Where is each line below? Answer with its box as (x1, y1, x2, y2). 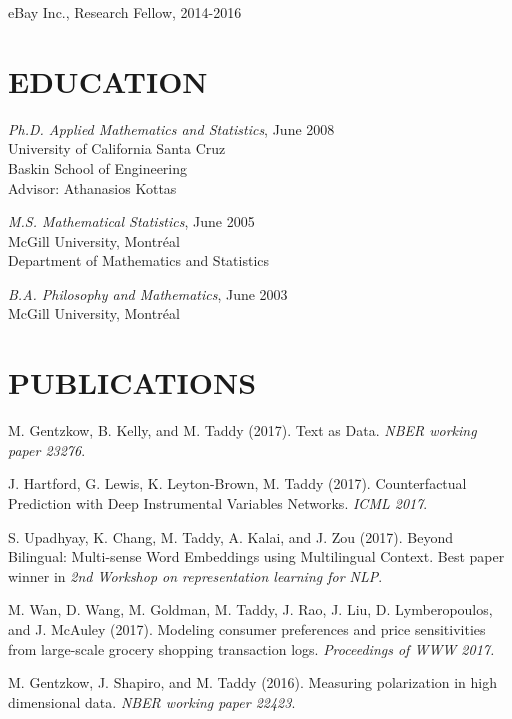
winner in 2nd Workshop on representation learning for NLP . (8, 565, 383, 586)
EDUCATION (8, 60, 208, 101)
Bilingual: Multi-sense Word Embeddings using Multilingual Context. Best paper (8, 546, 505, 567)
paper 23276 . (8, 439, 86, 460)
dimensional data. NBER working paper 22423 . (8, 691, 296, 712)
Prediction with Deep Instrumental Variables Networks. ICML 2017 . (8, 492, 428, 513)
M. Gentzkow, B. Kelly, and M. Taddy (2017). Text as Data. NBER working (8, 420, 477, 441)
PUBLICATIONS (8, 362, 257, 403)
